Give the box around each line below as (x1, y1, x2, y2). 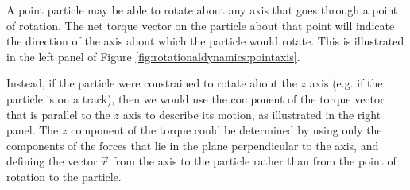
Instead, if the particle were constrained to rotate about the (6, 75, 297, 91)
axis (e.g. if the (309, 75, 383, 91)
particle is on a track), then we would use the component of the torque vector (6, 90, 385, 107)
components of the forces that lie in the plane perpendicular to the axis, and (6, 137, 379, 153)
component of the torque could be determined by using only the (71, 122, 382, 138)
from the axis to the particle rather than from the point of (112, 153, 396, 169)
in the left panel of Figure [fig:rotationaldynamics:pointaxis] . (6, 48, 300, 64)
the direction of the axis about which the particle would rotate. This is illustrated (6, 33, 404, 49)
